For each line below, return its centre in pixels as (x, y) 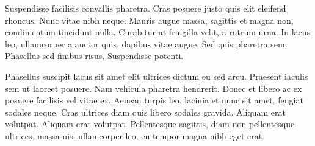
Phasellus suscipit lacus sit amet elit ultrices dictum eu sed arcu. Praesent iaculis (157, 76)
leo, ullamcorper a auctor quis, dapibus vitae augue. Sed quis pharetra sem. (146, 43)
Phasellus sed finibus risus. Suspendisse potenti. (94, 56)
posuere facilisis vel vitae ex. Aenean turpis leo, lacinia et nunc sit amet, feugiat (154, 100)
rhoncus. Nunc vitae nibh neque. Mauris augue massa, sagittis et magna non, (149, 20)
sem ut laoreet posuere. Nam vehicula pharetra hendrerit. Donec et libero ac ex (154, 88)
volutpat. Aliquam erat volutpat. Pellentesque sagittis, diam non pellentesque (150, 124)
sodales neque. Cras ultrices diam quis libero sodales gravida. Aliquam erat (146, 112)
